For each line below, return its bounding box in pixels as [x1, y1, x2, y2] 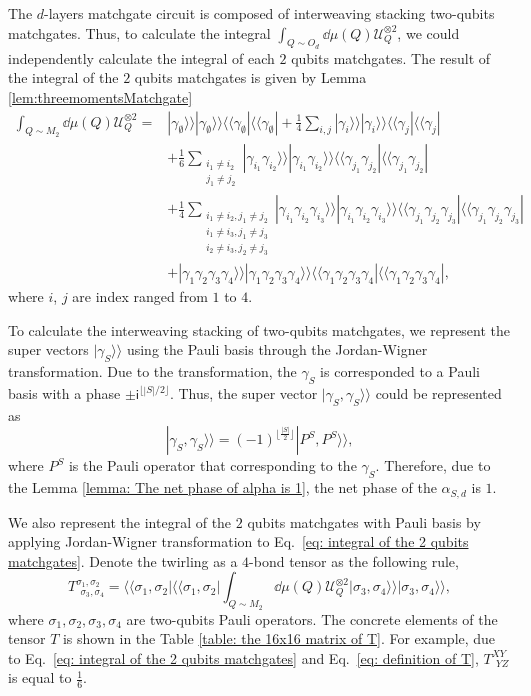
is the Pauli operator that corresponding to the [68, 455, 357, 476]
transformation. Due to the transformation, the [8, 361, 297, 382]
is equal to [8, 667, 72, 688]
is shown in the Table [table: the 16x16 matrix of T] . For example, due [62, 628, 496, 649]
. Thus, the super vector [169, 382, 318, 403]
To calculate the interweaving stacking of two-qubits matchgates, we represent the [8, 319, 511, 340]
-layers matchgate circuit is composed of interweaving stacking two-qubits [44, 3, 495, 23]
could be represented [375, 382, 502, 403]
